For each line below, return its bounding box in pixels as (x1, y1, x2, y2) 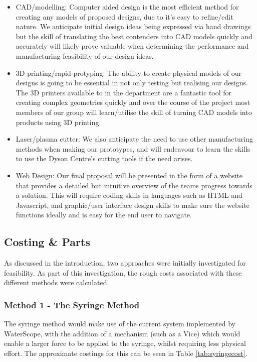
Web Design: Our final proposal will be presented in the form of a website (16, 170, 242, 180)
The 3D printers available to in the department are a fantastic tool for (16, 87, 232, 97)
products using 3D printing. (16, 116, 101, 127)
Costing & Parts (4, 234, 90, 250)
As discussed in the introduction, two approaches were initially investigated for (4, 258, 246, 268)
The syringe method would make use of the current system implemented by (4, 318, 235, 329)
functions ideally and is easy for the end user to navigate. (16, 209, 192, 220)
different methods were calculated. (4, 277, 109, 288)
